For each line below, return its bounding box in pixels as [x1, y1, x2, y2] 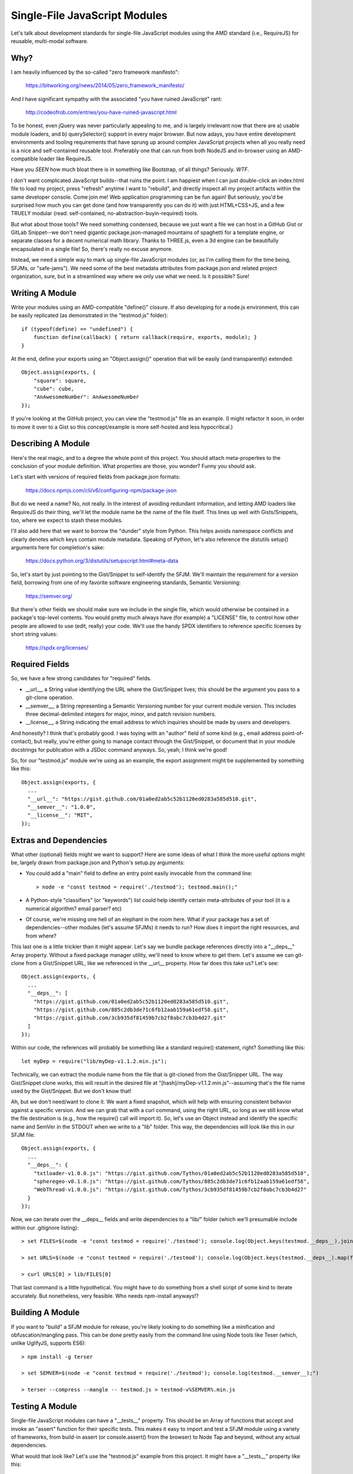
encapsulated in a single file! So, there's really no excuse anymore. [11, 245, 173, 252]
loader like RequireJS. [39, 155, 92, 162]
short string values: [11, 631, 58, 638]
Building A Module [11, 1308, 80, 1318]
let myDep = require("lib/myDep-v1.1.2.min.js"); [21, 1058, 168, 1064]
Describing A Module [11, 439, 90, 449]
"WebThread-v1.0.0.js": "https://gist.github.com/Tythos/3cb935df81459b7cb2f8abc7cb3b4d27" [33, 1186, 307, 1193]
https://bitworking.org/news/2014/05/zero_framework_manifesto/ [25, 82, 185, 89]
